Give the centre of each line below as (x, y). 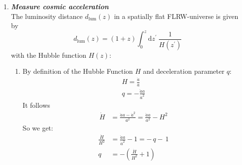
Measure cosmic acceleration (60, 6)
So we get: (38, 127)
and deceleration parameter (184, 71)
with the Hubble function (49, 55)
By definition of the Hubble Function (78, 71)
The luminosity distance (47, 16)
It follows (36, 105)
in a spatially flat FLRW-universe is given (176, 16)
